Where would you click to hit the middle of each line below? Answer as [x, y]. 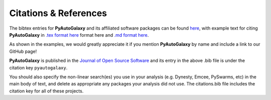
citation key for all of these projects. [46, 91]
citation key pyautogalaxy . [38, 67]
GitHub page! [23, 51]
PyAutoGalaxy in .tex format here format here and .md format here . [79, 35]
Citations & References [58, 13]
